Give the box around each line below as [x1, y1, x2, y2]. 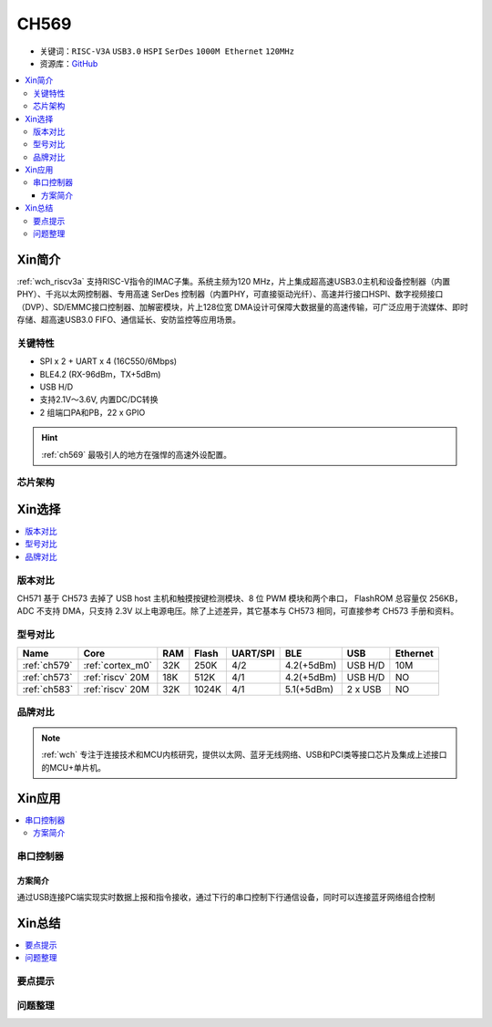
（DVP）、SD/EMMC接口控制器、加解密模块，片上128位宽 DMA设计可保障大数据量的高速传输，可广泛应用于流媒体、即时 [16, 301, 468, 312]
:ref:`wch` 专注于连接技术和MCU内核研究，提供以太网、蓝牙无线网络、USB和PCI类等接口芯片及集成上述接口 [41, 749, 447, 761]
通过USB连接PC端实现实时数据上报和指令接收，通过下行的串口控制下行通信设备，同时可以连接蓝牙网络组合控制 [16, 892, 436, 903]
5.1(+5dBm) [284, 682, 334, 695]
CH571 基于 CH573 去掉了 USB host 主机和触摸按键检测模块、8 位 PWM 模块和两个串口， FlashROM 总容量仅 [16, 593, 427, 604]
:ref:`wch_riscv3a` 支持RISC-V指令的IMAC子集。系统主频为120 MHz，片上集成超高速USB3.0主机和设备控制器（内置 [16, 275, 451, 286]
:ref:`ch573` [22, 670, 73, 683]
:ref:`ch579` [22, 659, 73, 671]
